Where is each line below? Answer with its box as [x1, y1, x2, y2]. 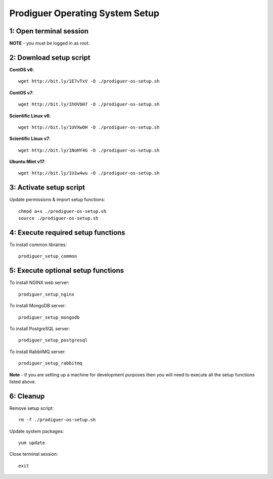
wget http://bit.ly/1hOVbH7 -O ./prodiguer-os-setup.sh [18, 102, 160, 107]
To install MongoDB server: [9, 303, 66, 309]
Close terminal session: [9, 451, 58, 457]
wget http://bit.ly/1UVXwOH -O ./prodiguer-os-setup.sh [18, 124, 160, 130]
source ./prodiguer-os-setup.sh [18, 215, 99, 221]
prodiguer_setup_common [18, 253, 77, 259]
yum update [18, 440, 45, 446]
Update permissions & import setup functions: [9, 197, 106, 203]
